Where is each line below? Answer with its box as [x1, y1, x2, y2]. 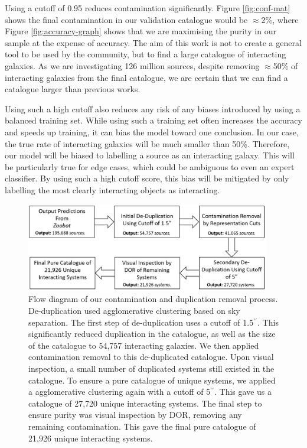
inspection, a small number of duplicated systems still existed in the [28, 362, 275, 374]
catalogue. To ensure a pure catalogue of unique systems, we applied [28, 374, 276, 386]
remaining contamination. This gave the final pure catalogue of [28, 420, 256, 432]
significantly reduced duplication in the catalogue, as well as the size [28, 327, 276, 340]
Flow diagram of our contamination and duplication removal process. [28, 293, 278, 305]
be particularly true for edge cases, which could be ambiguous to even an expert [5, 160, 295, 173]
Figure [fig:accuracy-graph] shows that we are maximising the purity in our [5, 25, 276, 37]
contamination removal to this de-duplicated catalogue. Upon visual [28, 350, 274, 363]
